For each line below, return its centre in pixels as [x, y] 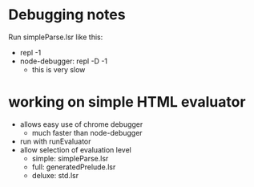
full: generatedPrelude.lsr [74, 167]
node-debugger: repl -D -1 [64, 61]
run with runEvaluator [55, 141]
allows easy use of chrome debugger [81, 124]
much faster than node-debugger [87, 132]
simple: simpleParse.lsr [70, 158]
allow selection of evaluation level [76, 149]
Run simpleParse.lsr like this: [56, 37]
